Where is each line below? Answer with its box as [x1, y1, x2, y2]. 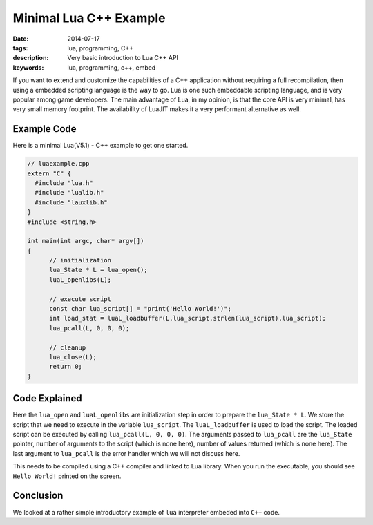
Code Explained [12, 392, 82, 404]
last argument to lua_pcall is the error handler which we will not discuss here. [12, 449, 240, 457]
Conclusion [12, 490, 64, 502]
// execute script [49, 295, 112, 303]
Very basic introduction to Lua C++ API [67, 54, 179, 62]
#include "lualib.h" [35, 189, 104, 197]
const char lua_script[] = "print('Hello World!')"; [49, 305, 231, 313]
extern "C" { [27, 169, 72, 178]
